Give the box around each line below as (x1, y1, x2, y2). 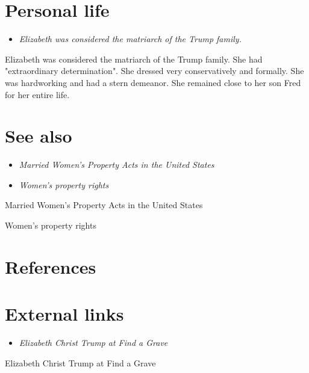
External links (5, 301, 124, 326)
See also (5, 123, 72, 148)
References (5, 254, 96, 279)
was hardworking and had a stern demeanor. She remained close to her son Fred (5, 76, 301, 88)
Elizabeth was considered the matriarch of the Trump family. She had (5, 52, 263, 65)
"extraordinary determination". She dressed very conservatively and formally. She (5, 64, 304, 77)
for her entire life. (5, 88, 70, 100)
